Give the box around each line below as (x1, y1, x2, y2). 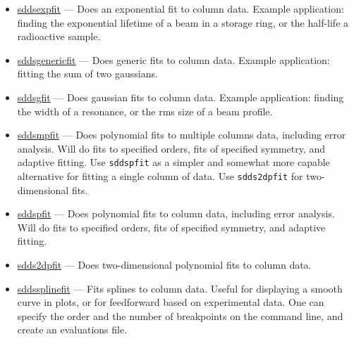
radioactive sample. (17, 29, 101, 44)
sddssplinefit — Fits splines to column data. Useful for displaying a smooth (17, 281, 343, 295)
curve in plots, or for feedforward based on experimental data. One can (17, 295, 324, 309)
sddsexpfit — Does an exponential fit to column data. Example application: (17, 1, 344, 15)
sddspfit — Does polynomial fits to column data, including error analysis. (17, 206, 335, 221)
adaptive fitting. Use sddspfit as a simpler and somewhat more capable (17, 155, 330, 169)
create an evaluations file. (17, 322, 128, 337)
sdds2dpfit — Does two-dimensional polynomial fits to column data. (17, 257, 312, 272)
